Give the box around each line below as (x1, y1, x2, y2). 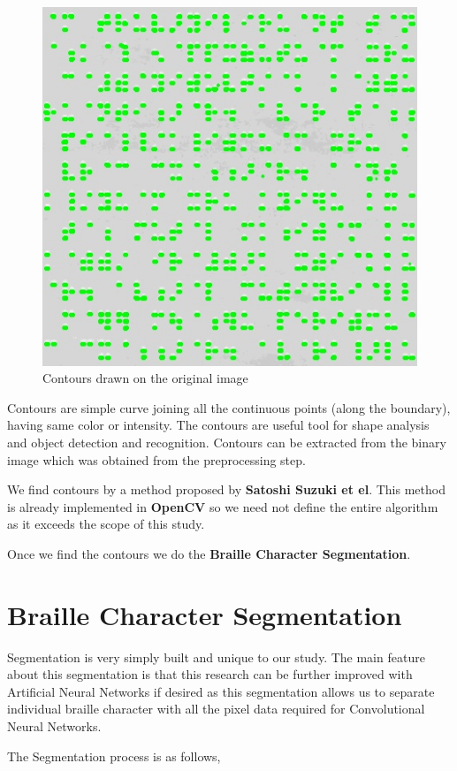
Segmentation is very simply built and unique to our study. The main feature (7, 647, 425, 666)
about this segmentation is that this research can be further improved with (7, 665, 413, 683)
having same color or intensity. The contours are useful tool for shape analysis (7, 416, 430, 434)
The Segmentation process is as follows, (7, 746, 221, 765)
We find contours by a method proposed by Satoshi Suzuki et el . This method (7, 480, 446, 499)
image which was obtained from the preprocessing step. (7, 450, 306, 469)
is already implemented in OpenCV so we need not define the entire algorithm (7, 497, 438, 515)
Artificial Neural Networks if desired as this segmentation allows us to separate (7, 682, 435, 700)
